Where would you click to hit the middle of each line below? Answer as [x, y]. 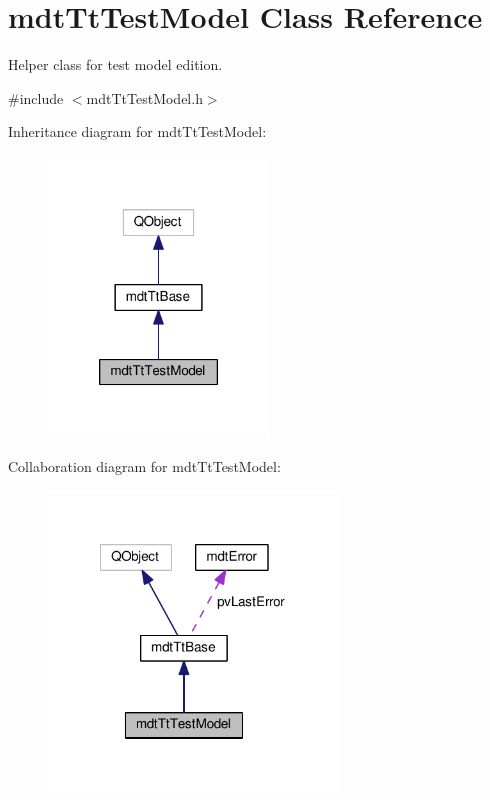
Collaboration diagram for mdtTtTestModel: [144, 466]
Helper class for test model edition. [115, 64]
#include [36, 97]
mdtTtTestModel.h [144, 97]
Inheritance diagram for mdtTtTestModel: [137, 131]
